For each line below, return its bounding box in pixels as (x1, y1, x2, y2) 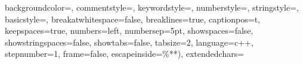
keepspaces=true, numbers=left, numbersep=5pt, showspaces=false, (5, 24, 253, 37)
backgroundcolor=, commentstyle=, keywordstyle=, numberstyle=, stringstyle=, (5, 1, 299, 13)
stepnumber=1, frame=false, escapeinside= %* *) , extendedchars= (5, 47, 245, 60)
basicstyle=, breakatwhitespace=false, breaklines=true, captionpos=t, (5, 12, 260, 25)
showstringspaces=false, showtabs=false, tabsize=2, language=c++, (5, 36, 253, 48)
